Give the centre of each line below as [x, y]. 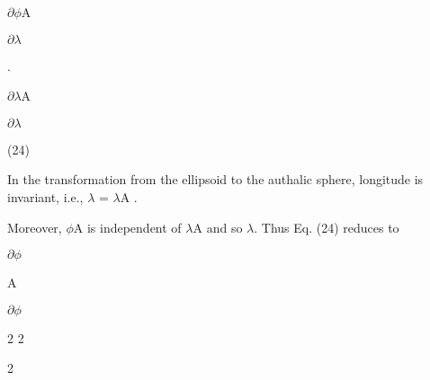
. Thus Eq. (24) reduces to [327, 227]
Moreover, [35, 227]
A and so [218, 227]
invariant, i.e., [45, 196]
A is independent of [127, 227]
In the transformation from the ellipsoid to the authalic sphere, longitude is [215, 179]
